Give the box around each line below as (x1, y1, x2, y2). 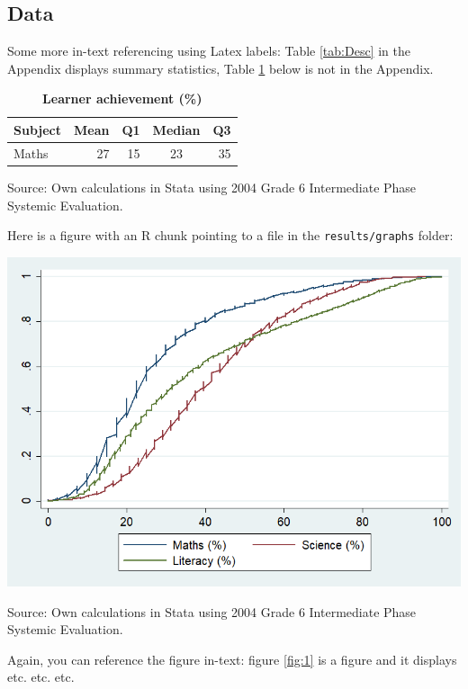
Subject (13, 120, 61, 139)
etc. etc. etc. (7, 667, 75, 686)
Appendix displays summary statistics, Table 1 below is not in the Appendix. (7, 58, 434, 77)
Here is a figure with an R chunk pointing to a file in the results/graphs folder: (7, 226, 454, 245)
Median (152, 120, 201, 139)
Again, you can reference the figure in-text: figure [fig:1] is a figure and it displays (7, 649, 457, 668)
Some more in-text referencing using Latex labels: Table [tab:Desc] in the (7, 41, 410, 60)
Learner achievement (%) (42, 89, 202, 108)
